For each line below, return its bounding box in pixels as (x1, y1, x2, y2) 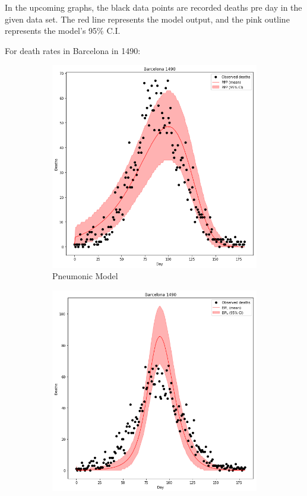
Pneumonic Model (52, 270, 118, 282)
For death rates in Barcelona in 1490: (5, 44, 141, 56)
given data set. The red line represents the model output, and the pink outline (5, 12, 290, 25)
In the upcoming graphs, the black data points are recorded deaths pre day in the (5, 1, 302, 13)
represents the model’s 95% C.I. (5, 24, 121, 37)
